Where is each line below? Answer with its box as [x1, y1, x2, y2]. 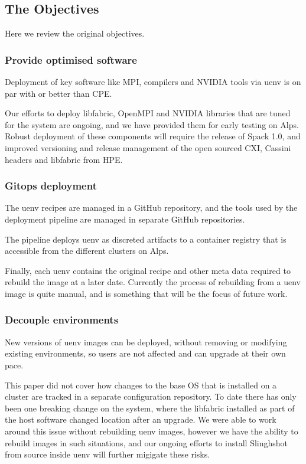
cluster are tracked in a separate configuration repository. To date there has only [5, 390, 297, 403]
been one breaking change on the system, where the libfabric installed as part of [5, 401, 295, 414]
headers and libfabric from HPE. [5, 153, 123, 165]
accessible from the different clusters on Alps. [5, 244, 169, 257]
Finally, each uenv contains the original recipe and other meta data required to [5, 264, 291, 276]
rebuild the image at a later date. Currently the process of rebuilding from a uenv [5, 276, 301, 288]
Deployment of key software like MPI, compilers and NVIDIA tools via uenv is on [5, 76, 301, 88]
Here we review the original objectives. [5, 27, 145, 40]
